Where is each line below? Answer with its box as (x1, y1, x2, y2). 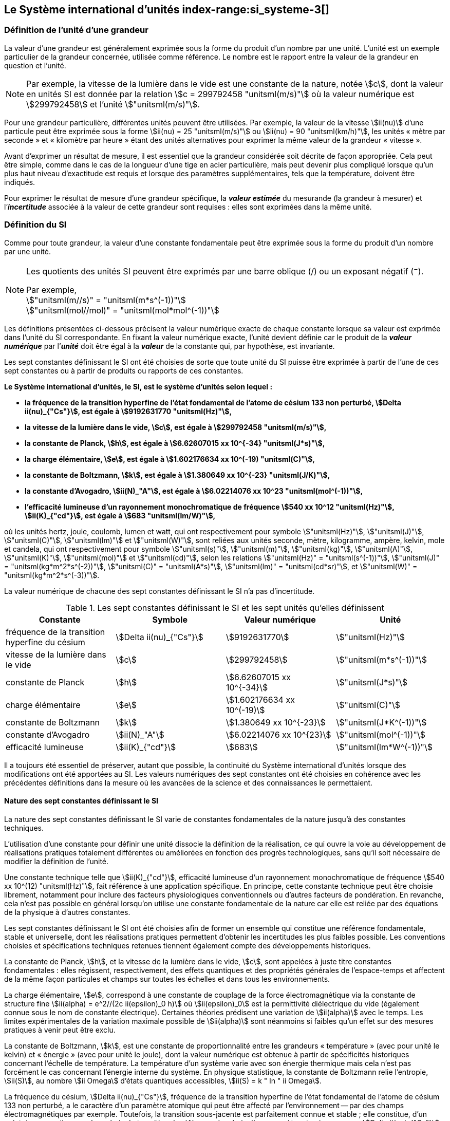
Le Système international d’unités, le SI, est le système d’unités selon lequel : (4, 382, 273, 391)
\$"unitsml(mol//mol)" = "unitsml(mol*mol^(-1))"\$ (26, 305, 219, 315)
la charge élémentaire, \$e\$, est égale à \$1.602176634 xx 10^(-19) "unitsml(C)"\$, (25, 454, 315, 463)
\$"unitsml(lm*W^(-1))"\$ (336, 741, 433, 752)
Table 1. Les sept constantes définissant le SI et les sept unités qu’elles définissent (66, 602, 384, 613)
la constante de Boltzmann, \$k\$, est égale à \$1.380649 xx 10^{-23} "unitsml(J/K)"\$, (25, 470, 330, 479)
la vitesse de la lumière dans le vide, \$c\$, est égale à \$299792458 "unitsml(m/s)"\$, (25, 422, 327, 432)
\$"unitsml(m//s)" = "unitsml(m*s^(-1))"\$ (26, 294, 186, 305)
